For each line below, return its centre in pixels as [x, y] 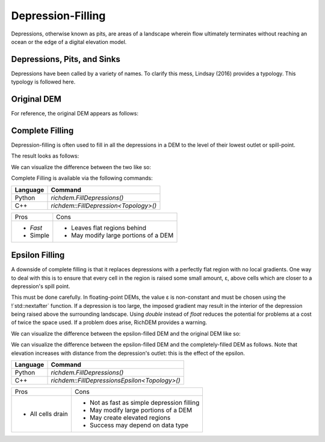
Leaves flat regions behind [109, 227]
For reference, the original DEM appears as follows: [75, 114]
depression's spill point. [41, 286]
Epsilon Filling [38, 255]
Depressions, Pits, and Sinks [66, 59]
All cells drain [49, 414]
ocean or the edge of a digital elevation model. [69, 41]
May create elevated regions [130, 418]
